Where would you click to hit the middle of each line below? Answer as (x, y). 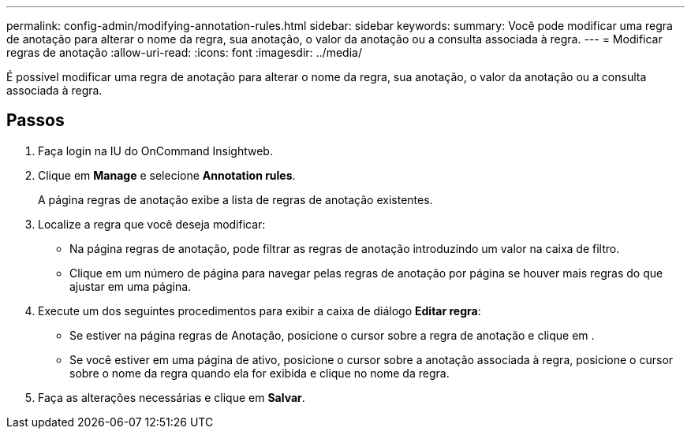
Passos (35, 121)
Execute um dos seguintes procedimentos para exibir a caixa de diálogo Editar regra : (260, 310)
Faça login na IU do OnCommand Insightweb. (155, 151)
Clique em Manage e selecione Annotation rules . (167, 175)
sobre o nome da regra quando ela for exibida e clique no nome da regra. (260, 373)
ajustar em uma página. (131, 286)
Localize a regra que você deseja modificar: (152, 224)
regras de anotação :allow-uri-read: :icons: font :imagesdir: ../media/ (184, 52)
